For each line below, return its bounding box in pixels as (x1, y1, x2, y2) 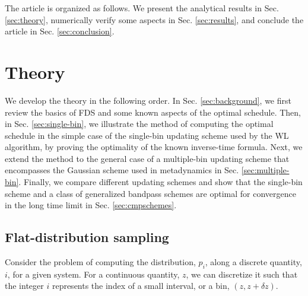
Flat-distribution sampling (5, 228, 169, 246)
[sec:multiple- (241, 164, 290, 176)
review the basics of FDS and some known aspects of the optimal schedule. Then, (5, 106, 301, 118)
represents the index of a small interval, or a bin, (52, 279, 230, 292)
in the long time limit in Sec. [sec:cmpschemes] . (5, 199, 177, 211)
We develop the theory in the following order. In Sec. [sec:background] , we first (5, 94, 291, 106)
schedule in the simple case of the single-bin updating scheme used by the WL (5, 129, 289, 141)
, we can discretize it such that (186, 268, 298, 280)
